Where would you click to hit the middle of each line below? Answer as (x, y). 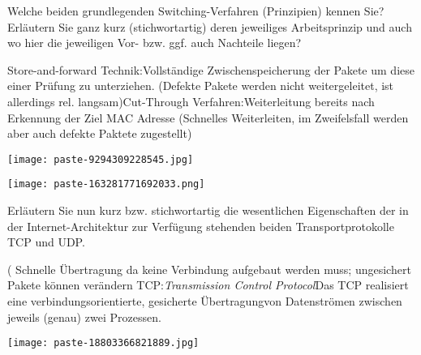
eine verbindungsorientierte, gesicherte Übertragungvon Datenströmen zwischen (205, 301)
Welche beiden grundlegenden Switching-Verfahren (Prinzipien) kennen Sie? (196, 11)
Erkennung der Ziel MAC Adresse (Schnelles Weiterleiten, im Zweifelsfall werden (208, 117)
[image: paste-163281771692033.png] (106, 184)
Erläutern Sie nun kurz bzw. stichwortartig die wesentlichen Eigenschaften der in (208, 210)
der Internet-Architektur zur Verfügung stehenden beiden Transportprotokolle (201, 226)
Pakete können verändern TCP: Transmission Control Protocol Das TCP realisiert (208, 285)
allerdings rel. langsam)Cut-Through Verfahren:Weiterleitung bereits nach (191, 101)
